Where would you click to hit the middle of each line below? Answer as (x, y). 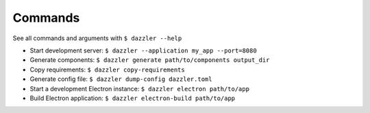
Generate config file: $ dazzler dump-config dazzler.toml (121, 79)
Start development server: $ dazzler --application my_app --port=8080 (143, 50)
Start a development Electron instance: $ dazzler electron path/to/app (140, 88)
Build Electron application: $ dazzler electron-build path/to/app (133, 98)
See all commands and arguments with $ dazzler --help (97, 38)
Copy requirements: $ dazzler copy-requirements (107, 69)
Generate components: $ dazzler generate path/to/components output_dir (150, 60)
